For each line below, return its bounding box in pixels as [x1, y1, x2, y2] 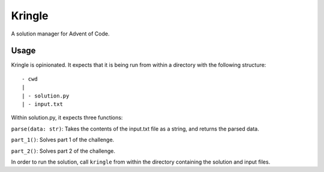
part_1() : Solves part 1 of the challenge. [11, 136, 115, 144]
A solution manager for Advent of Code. [11, 30, 110, 37]
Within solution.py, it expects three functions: [11, 114, 123, 121]
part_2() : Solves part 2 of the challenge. [11, 147, 115, 155]
